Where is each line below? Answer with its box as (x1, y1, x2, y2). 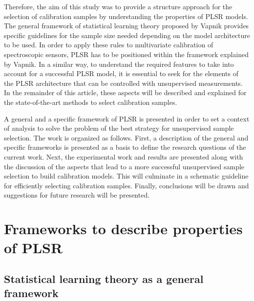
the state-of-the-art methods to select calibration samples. (4, 97, 177, 107)
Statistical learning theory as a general (4, 271, 204, 286)
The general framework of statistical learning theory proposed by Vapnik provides (4, 20, 249, 31)
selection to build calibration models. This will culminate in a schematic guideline (4, 171, 249, 181)
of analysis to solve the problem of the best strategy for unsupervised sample (4, 123, 234, 133)
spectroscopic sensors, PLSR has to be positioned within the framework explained (4, 49, 249, 59)
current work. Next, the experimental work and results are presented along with (4, 151, 243, 161)
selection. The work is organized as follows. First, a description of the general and (4, 132, 249, 142)
